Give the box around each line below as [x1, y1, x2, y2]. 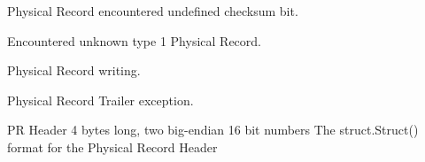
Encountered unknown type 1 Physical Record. [7, 31, 261, 50]
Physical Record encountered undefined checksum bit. [7, 2, 298, 19]
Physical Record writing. [7, 61, 141, 80]
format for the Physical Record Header [7, 137, 218, 156]
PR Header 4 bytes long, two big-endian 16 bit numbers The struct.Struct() [7, 120, 419, 139]
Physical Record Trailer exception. [7, 90, 194, 109]
